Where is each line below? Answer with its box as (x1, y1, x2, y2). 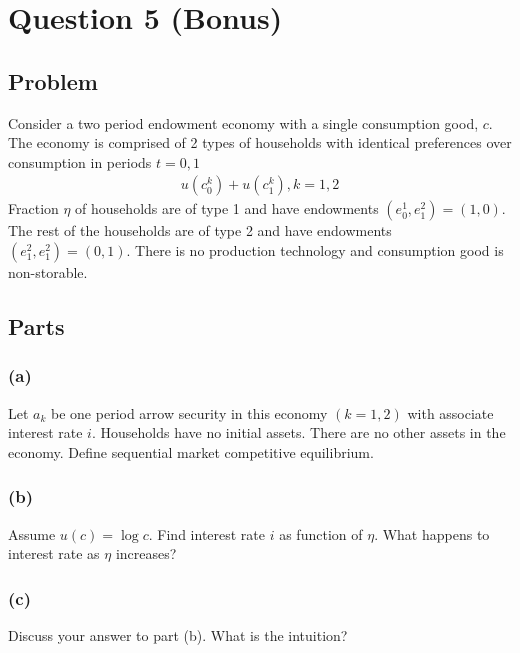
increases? (115, 543, 177, 564)
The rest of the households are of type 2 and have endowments (8, 220, 392, 241)
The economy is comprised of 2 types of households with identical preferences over (8, 132, 512, 153)
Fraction (8, 198, 59, 219)
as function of (279, 523, 363, 544)
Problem (8, 65, 98, 96)
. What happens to (374, 523, 490, 544)
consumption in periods (8, 151, 152, 172)
